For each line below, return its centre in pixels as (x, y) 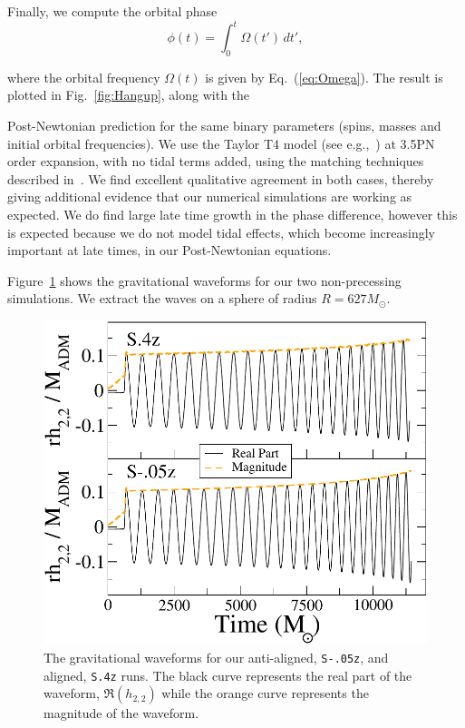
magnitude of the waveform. (121, 713)
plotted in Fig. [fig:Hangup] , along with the (129, 95)
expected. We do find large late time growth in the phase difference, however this (232, 215)
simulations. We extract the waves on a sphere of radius (162, 298)
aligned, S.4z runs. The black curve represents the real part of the (228, 675)
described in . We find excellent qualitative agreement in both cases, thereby (221, 178)
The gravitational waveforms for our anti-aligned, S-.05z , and (216, 657)
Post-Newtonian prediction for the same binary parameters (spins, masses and (224, 126)
